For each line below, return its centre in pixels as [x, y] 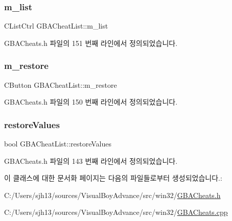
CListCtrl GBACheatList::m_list [56, 26]
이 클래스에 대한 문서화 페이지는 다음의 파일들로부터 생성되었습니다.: [113, 178]
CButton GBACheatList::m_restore [61, 84]
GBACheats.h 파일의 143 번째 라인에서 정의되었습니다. [91, 161]
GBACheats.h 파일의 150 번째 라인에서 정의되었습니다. [91, 102]
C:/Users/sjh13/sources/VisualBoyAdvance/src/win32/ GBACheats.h [112, 195]
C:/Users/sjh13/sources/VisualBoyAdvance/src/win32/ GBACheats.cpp [116, 212]
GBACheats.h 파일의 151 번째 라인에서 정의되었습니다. [91, 43]
